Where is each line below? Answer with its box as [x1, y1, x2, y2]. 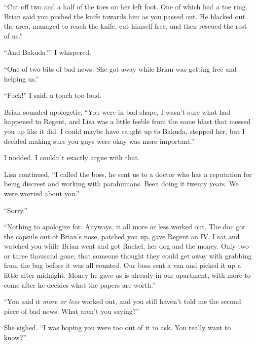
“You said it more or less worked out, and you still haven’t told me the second [4, 296, 241, 306]
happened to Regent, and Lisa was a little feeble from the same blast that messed [4, 116, 251, 127]
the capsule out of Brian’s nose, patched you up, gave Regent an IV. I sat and [4, 231, 240, 241]
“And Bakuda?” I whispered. [4, 47, 91, 57]
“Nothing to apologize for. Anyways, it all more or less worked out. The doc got [4, 221, 246, 232]
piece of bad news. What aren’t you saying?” [4, 305, 139, 316]
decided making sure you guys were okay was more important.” [4, 135, 194, 146]
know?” [4, 332, 27, 343]
